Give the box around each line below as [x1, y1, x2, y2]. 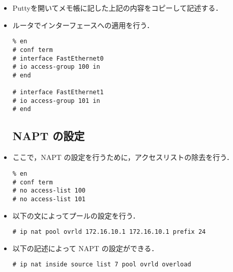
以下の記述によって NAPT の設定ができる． [12, 242, 159, 253]
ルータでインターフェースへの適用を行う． [12, 19, 154, 30]
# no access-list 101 [12, 195, 85, 203]
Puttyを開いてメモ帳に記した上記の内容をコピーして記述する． [12, 3, 223, 13]
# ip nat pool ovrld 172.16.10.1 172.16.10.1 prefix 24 [12, 228, 206, 236]
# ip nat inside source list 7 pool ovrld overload [12, 261, 191, 268]
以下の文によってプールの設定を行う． [12, 210, 140, 221]
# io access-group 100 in [12, 63, 100, 71]
